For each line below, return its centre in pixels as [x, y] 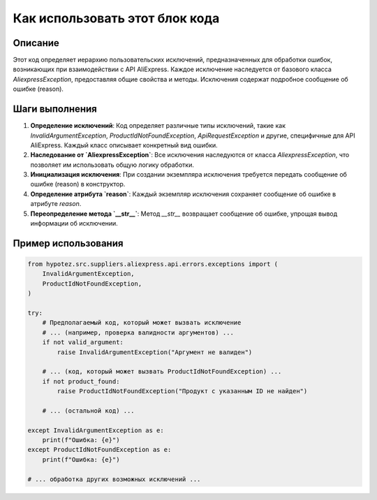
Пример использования [68, 243]
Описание [36, 43]
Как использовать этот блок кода [116, 18]
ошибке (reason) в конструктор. [78, 184]
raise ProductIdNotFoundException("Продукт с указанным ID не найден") [182, 391]
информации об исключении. [74, 223]
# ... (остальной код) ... [89, 411]
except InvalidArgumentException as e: [96, 430]
